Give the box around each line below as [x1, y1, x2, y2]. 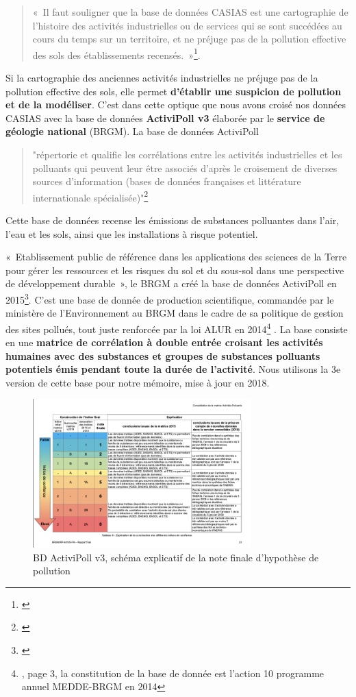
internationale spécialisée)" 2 [32, 188, 149, 204]
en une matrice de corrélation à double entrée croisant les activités [5, 335, 323, 350]
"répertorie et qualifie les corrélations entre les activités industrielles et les [32, 147, 342, 161]
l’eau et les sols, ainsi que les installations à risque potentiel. [5, 226, 258, 241]
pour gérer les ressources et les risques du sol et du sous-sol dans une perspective [5, 262, 344, 277]
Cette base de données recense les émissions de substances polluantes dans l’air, [5, 213, 340, 228]
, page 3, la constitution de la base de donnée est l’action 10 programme [21, 665, 325, 680]
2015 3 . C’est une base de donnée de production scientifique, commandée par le [5, 291, 334, 306]
